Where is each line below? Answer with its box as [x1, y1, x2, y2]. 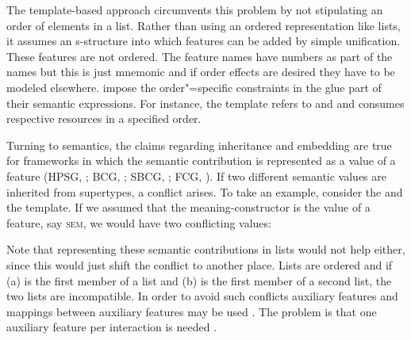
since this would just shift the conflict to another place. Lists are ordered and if [6, 256, 393, 273]
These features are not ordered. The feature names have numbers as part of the [6, 48, 393, 64]
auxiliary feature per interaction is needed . [6, 319, 217, 335]
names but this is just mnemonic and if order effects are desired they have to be [6, 63, 395, 80]
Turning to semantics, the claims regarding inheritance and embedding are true [6, 136, 392, 153]
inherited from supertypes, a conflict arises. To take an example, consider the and [6, 183, 403, 200]
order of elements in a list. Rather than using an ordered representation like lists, [6, 17, 401, 33]
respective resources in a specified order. [6, 110, 202, 127]
